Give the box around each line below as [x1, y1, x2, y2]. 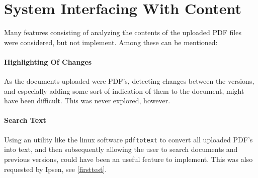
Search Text [4, 115, 46, 125]
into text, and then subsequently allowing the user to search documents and [4, 144, 238, 154]
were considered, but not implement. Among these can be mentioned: [4, 37, 218, 47]
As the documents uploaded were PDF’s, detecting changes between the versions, [4, 76, 254, 86]
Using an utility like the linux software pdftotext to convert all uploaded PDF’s [4, 134, 253, 144]
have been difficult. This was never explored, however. [4, 95, 170, 106]
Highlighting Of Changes [4, 56, 92, 67]
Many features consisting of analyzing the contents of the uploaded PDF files [4, 27, 241, 38]
